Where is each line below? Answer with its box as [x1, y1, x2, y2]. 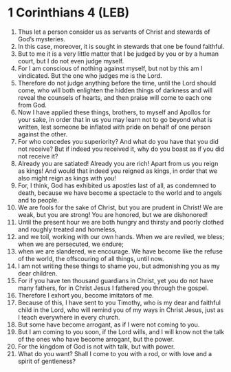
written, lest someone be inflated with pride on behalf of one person [17, 123, 211, 131]
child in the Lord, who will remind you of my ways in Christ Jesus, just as [17, 305, 224, 314]
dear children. [17, 269, 58, 277]
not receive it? [17, 152, 58, 160]
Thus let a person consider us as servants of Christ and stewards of [17, 28, 210, 36]
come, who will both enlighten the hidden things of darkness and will [17, 86, 212, 94]
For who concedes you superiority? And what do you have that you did [17, 137, 219, 145]
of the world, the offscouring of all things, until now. [17, 254, 164, 262]
